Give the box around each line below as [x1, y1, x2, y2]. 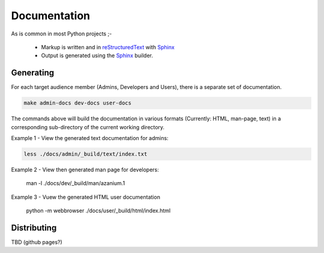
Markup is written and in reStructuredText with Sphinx [41, 43, 175, 50]
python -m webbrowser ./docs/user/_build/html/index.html [26, 207, 171, 215]
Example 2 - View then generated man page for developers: [11, 166, 159, 173]
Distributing [11, 222, 57, 233]
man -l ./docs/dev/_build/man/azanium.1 [26, 180, 125, 187]
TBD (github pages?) [11, 239, 62, 246]
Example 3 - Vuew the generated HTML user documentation [11, 193, 160, 201]
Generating [11, 68, 55, 78]
